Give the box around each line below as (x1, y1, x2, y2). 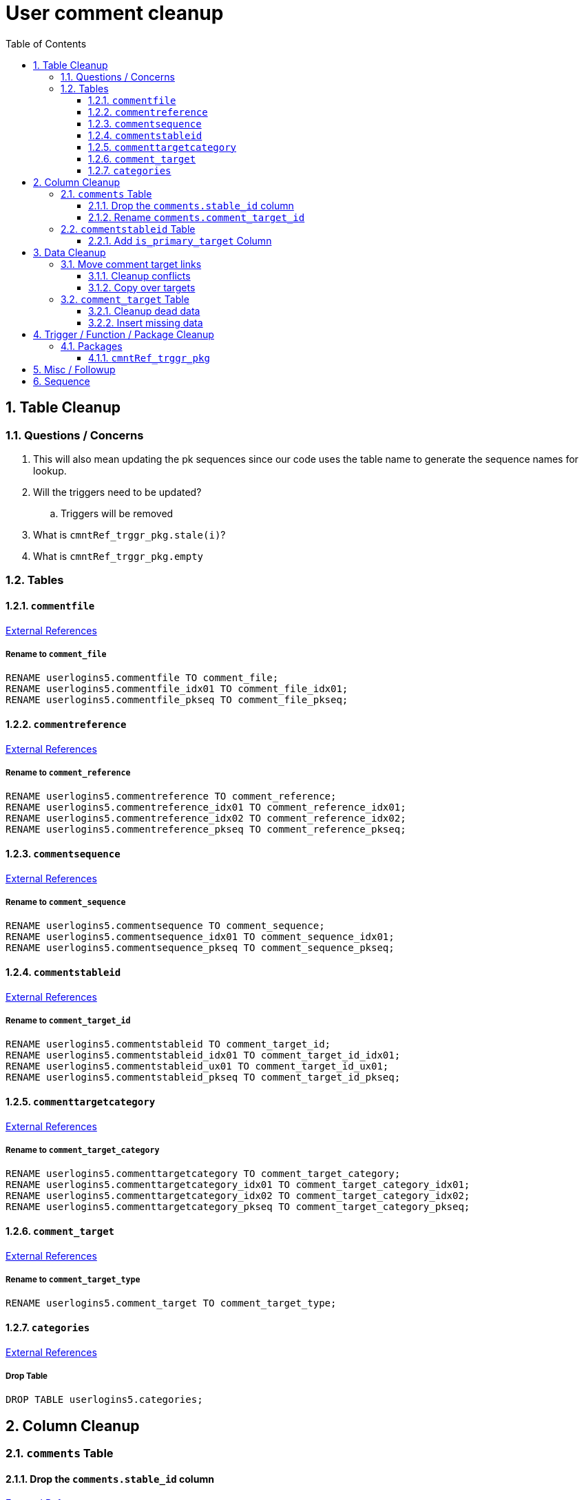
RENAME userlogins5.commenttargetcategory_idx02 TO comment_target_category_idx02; (6, 1190, 470, 1202)
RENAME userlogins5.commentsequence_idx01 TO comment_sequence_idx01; (6, 931, 395, 943)
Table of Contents (6, 37, 87, 50)
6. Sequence (33, 375, 90, 387)
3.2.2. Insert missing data (88, 316, 203, 329)
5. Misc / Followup (33, 363, 116, 375)
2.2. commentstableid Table (61, 222, 196, 235)
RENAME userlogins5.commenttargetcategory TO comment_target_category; (6, 1168, 401, 1180)
